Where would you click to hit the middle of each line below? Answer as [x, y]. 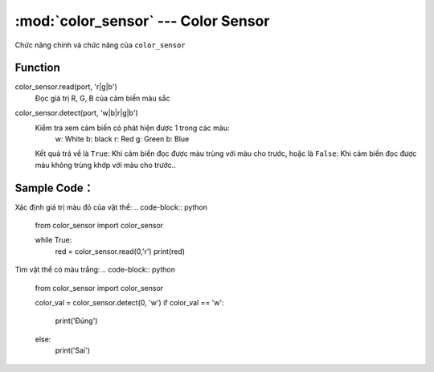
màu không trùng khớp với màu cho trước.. [105, 165]
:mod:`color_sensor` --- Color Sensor [142, 21]
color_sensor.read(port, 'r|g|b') [66, 87]
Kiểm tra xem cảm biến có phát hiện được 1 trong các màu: [132, 128]
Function [37, 68]
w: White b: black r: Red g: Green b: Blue [122, 139]
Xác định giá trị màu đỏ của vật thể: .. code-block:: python [111, 207]
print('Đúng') [76, 321]
